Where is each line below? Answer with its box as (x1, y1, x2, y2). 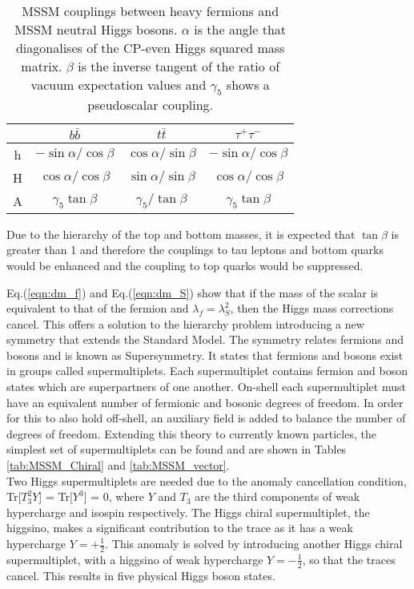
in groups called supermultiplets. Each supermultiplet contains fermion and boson (6, 362, 408, 379)
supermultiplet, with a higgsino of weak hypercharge (6, 551, 263, 567)
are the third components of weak (195, 488, 360, 505)
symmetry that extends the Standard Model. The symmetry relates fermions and (6, 331, 404, 348)
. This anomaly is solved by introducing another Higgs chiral (105, 535, 403, 551)
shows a (226, 75, 270, 94)
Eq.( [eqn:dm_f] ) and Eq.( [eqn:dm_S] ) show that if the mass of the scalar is (6, 284, 379, 301)
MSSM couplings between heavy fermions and (22, 2, 279, 20)
